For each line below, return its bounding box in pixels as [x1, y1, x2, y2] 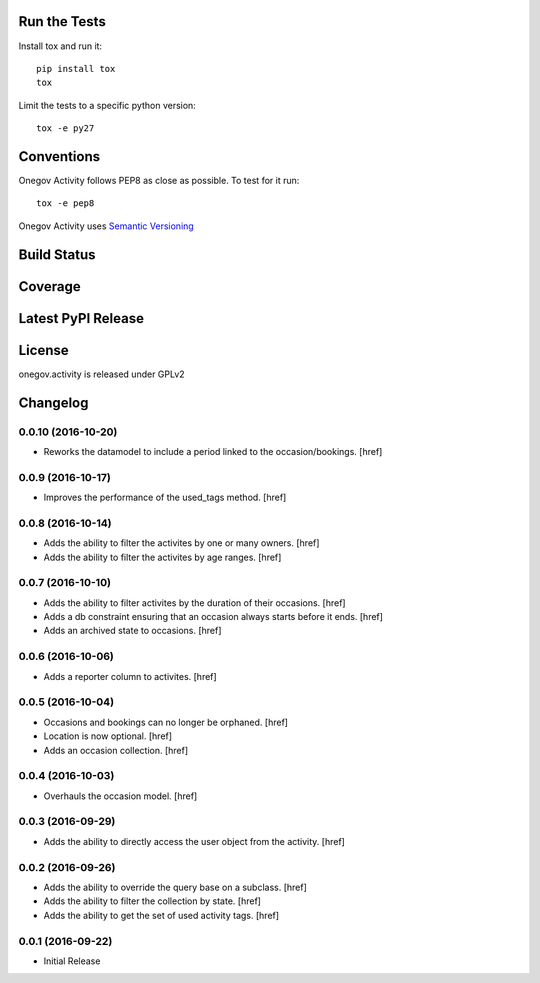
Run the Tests [18, 13, 107, 30]
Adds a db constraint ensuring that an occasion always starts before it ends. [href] [43, 611, 384, 623]
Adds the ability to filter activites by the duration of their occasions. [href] [43, 596, 346, 609]
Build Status [18, 246, 96, 263]
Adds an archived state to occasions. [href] [43, 625, 222, 637]
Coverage [18, 278, 81, 295]
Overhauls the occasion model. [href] [43, 790, 198, 802]
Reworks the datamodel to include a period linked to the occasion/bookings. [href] [43, 445, 383, 457]
